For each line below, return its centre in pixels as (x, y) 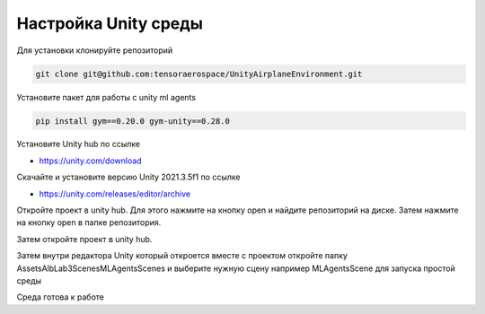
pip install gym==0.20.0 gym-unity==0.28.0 (133, 121)
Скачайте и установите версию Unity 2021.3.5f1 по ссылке (128, 177)
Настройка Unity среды (110, 23)
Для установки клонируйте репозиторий (95, 50)
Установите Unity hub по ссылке (79, 144)
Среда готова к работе (61, 297)
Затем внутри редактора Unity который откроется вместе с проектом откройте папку (182, 256)
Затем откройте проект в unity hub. (84, 239)
